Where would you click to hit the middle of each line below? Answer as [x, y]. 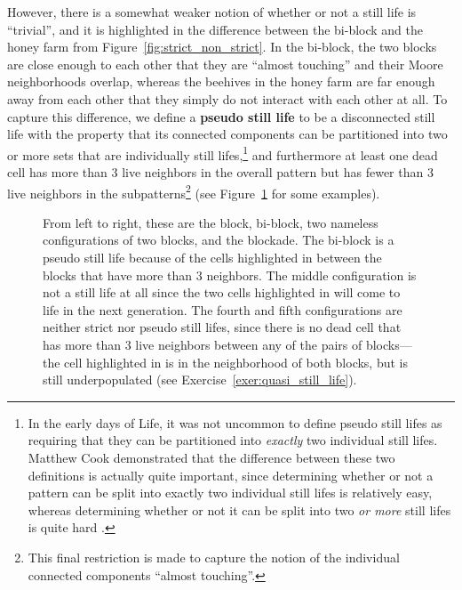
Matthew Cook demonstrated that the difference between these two [211, 457]
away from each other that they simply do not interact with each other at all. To [227, 98]
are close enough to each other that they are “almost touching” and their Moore [225, 64]
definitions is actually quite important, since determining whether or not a [231, 475]
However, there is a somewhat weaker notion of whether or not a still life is [212, 12]
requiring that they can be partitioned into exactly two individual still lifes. [233, 440]
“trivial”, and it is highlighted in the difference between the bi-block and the [215, 29]
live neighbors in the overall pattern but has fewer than [273, 172]
